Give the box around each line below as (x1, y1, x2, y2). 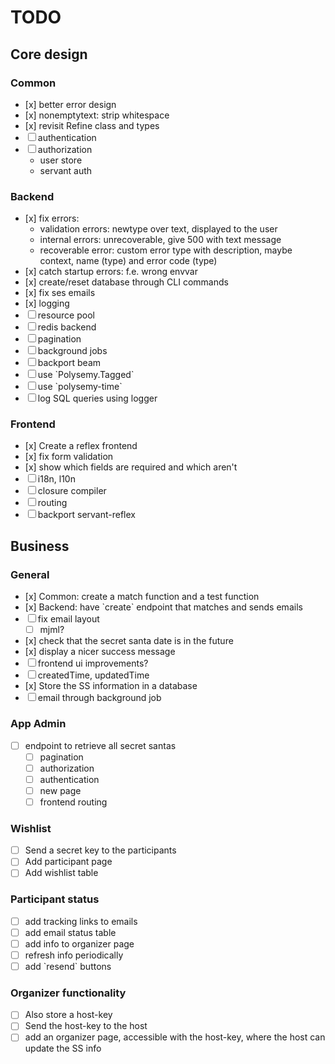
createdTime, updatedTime (37, 669, 150, 681)
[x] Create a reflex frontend (24, 440, 138, 452)
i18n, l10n (37, 473, 76, 485)
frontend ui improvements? (37, 657, 149, 670)
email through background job (37, 692, 162, 704)
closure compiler (37, 485, 107, 497)
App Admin (10, 717, 67, 731)
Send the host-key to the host (24, 1020, 148, 1032)
